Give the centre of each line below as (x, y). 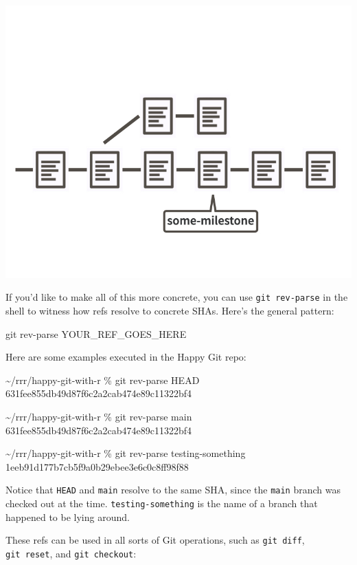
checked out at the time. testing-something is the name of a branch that (162, 503)
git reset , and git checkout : (71, 554)
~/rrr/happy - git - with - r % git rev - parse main (99, 417)
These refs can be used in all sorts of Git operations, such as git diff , (155, 540)
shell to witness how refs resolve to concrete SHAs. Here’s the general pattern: (170, 311)
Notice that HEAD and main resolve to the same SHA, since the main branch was (173, 490)
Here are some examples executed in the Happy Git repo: (126, 357)
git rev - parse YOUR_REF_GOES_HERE (96, 333)
